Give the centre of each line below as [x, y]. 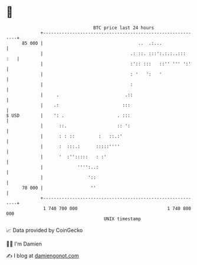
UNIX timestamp [122, 219]
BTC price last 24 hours [124, 28]
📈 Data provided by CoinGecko [45, 230]
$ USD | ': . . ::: [68, 115]
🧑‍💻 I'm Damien [24, 244]
